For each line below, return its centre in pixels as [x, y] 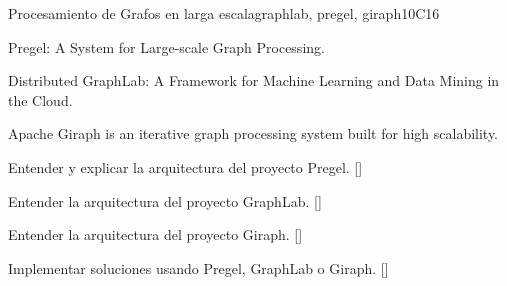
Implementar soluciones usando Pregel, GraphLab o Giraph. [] [198, 267]
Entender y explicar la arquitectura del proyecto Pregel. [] [185, 166]
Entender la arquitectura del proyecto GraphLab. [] [165, 200]
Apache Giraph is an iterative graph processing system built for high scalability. [253, 133]
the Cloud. [40, 99]
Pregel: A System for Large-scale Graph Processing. [166, 46]
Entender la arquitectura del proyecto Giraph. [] [155, 234]
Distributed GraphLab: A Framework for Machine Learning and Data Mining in [254, 80]
